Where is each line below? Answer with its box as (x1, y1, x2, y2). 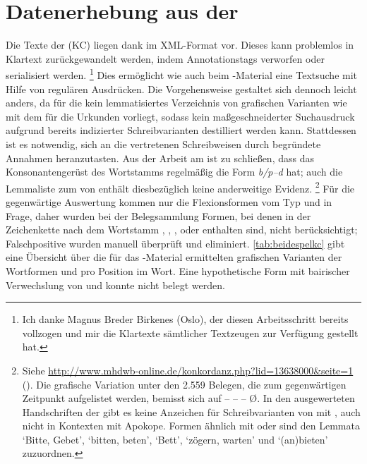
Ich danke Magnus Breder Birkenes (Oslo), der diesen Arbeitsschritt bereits (22, 312, 349, 326)
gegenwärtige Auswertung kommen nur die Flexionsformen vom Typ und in (6, 194, 332, 209)
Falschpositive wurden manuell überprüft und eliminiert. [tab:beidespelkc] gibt (6, 236, 345, 250)
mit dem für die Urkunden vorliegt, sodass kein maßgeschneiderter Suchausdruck (6, 109, 355, 123)
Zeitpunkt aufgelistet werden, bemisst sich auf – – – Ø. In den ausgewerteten (22, 391, 355, 405)
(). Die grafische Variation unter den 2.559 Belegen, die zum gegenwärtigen (22, 377, 347, 391)
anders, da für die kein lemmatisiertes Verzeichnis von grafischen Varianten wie (6, 95, 347, 110)
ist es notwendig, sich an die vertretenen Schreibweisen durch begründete (6, 136, 321, 151)
